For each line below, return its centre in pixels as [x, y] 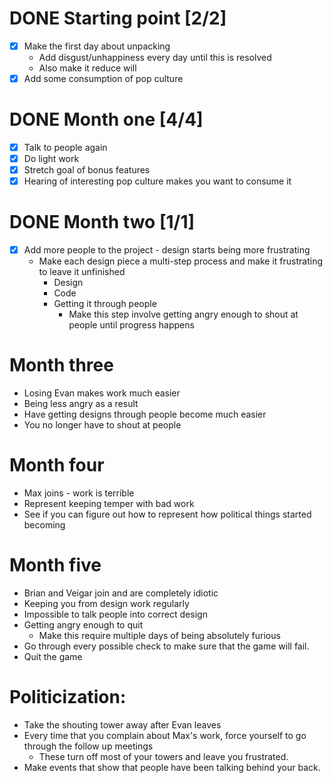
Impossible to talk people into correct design [115, 614]
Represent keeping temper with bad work [109, 504]
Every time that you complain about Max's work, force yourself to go [165, 735]
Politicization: [68, 697]
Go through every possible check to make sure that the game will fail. [166, 646]
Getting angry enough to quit [83, 625]
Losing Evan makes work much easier [102, 393]
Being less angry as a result [81, 404]
